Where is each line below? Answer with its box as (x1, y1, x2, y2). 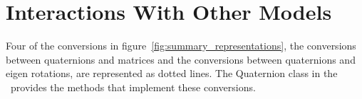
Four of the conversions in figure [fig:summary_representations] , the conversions (6, 38, 356, 53)
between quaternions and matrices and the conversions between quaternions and (6, 52, 356, 66)
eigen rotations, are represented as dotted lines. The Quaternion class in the (6, 66, 338, 81)
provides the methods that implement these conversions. (10, 79, 256, 94)
